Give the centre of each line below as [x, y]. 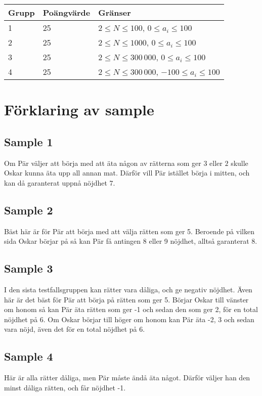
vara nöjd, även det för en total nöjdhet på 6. [75, 329]
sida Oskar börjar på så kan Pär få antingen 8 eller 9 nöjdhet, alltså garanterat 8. [131, 241]
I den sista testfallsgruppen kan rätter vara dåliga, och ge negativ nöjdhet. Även [128, 289]
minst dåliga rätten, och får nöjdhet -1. [65, 387]
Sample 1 [29, 141]
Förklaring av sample [79, 109]
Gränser [115, 12]
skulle [239, 163]
